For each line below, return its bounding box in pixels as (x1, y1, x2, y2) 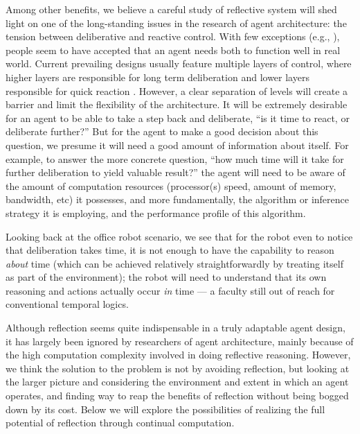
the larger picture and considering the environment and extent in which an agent (6, 374, 349, 389)
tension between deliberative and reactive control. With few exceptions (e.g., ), (6, 29, 340, 44)
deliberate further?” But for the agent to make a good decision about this (6, 124, 318, 139)
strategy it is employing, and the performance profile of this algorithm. (6, 205, 306, 220)
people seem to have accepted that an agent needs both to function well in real (6, 42, 341, 57)
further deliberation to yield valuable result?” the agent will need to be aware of (6, 165, 345, 180)
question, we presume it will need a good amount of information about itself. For (6, 137, 349, 152)
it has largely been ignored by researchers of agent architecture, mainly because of (6, 333, 354, 348)
